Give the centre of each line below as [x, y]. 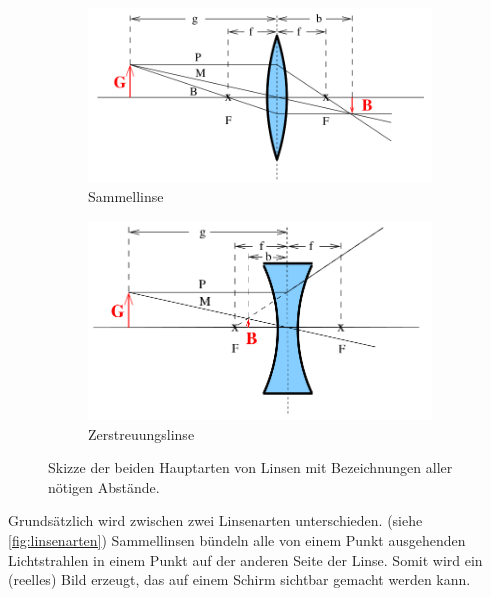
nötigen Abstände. [104, 486]
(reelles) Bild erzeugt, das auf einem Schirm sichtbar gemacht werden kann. [239, 579]
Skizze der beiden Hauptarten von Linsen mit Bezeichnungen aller [250, 467]
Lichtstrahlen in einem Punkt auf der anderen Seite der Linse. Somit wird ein [245, 559]
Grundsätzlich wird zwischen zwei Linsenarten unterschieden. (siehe [215, 520]
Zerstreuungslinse [141, 433]
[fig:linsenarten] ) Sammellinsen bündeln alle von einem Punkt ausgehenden [237, 540]
